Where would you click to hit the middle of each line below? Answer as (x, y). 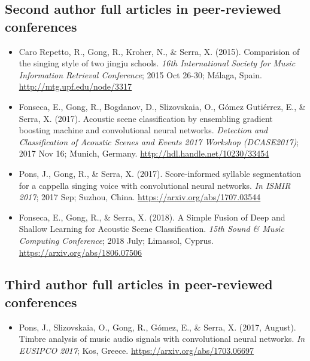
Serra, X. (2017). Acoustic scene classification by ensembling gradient (146, 118)
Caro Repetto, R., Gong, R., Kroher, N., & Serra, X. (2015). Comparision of (159, 51)
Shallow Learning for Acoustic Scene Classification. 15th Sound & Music (151, 229)
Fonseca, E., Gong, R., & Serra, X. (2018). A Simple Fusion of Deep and (152, 217)
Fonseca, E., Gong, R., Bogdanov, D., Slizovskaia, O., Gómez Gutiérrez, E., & (162, 106)
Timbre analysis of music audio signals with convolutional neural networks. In (162, 339)
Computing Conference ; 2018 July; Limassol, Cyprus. (116, 240)
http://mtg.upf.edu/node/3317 (75, 86)
